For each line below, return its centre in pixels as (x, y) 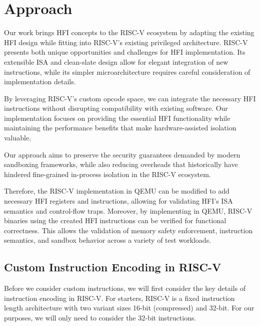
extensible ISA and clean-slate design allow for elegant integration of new (116, 61)
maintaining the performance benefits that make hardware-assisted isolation (120, 128)
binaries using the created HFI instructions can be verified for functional (115, 220)
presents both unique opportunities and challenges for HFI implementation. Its (125, 52)
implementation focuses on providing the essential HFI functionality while (117, 118)
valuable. (18, 138)
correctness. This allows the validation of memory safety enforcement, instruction (128, 230)
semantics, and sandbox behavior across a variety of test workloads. (108, 240)
